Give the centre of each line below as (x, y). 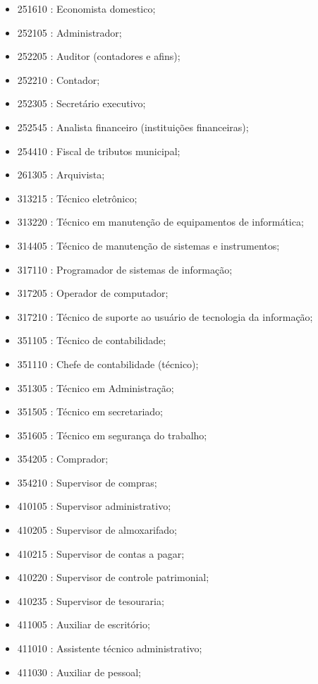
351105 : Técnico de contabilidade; (92, 340)
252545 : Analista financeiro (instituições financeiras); (133, 127)
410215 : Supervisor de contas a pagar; (101, 553)
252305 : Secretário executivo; (81, 103)
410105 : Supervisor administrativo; (94, 506)
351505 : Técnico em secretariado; (90, 411)
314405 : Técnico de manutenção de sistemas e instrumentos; (148, 245)
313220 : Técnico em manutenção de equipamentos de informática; (160, 222)
